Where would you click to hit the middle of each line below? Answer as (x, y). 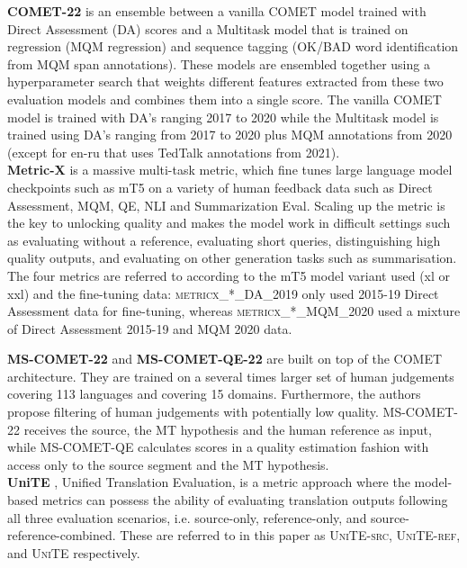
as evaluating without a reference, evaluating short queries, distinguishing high (224, 240)
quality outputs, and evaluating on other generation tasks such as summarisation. (232, 258)
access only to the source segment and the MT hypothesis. (168, 464)
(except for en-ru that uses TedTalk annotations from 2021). (174, 152)
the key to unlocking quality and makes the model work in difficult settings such (229, 223)
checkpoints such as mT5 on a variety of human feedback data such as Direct (220, 187)
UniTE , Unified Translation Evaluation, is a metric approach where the (209, 482)
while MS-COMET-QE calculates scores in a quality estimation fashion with (218, 447)
